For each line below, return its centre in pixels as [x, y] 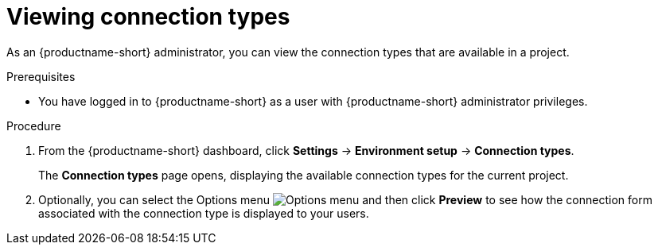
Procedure [34, 125]
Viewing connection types [148, 17]
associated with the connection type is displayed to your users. [204, 213]
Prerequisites [41, 76]
